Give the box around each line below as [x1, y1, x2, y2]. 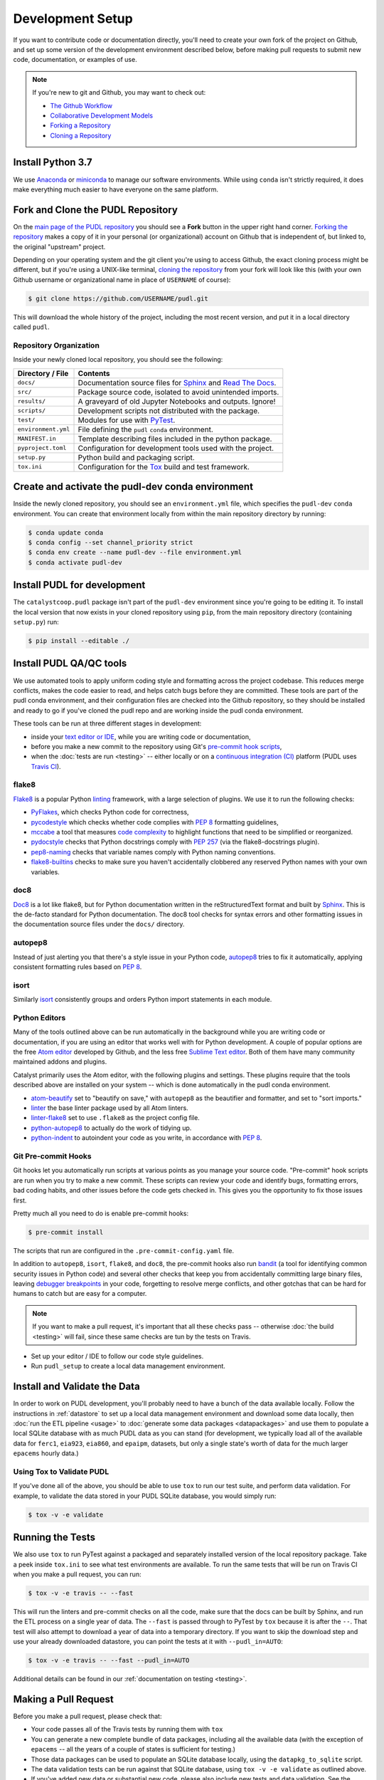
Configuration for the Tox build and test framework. [78, 461, 250, 471]
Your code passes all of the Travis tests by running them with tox [31, 1725, 223, 1734]
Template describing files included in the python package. [78, 434, 272, 444]
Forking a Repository [50, 121, 112, 130]
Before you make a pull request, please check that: [13, 1712, 162, 1721]
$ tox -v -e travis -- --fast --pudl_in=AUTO [28, 1656, 190, 1665]
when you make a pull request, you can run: [13, 1570, 142, 1579]
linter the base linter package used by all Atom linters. [31, 1104, 188, 1112]
